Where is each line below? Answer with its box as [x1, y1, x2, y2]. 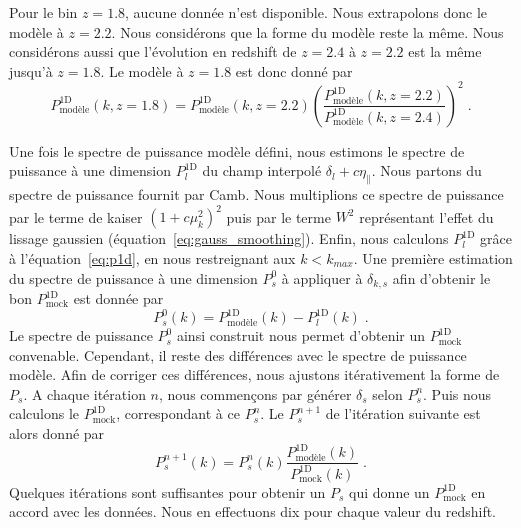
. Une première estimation [353, 247, 513, 268]
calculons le [9, 403, 80, 424]
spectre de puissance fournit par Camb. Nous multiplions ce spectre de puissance [9, 184, 504, 205]
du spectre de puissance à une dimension [9, 267, 258, 288]
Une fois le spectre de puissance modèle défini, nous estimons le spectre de [9, 140, 465, 161]
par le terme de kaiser [9, 206, 143, 227]
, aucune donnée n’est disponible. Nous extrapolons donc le [125, 2, 488, 22]
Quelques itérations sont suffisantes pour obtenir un [9, 481, 326, 502]
